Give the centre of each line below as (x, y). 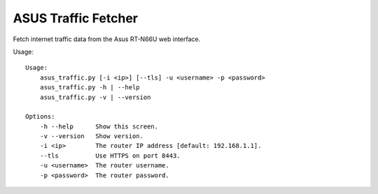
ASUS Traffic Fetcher (75, 18)
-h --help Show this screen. (99, 126)
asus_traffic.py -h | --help (90, 88)
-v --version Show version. (91, 136)
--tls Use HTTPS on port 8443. (110, 156)
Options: (40, 117)
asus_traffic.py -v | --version (95, 97)
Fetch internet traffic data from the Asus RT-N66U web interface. (107, 39)
